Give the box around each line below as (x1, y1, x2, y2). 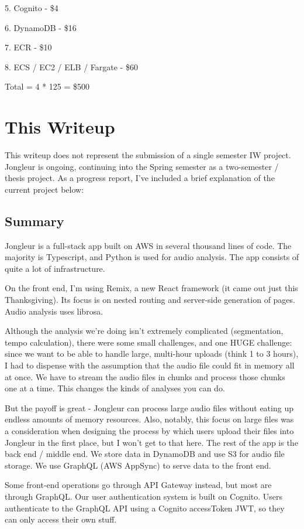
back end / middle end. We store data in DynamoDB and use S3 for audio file (5, 448, 285, 460)
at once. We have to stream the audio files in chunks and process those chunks (5, 370, 285, 383)
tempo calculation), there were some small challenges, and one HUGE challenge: (5, 336, 292, 348)
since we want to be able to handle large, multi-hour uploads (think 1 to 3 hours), (5, 347, 299, 360)
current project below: (5, 183, 84, 195)
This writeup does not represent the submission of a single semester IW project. (5, 149, 291, 161)
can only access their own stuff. (5, 513, 117, 525)
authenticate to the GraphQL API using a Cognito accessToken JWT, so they (5, 501, 285, 514)
